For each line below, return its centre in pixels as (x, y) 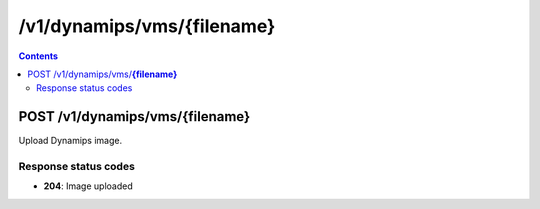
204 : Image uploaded (88, 186)
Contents (38, 56)
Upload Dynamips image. (70, 141)
